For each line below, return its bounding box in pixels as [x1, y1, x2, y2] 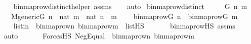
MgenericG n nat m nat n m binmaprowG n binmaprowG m [11, 10, 238, 21]
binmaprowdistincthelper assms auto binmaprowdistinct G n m [13, 1, 247, 11]
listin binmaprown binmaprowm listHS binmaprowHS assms [13, 20, 235, 31]
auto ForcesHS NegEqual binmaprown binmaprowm [4, 30, 194, 40]
